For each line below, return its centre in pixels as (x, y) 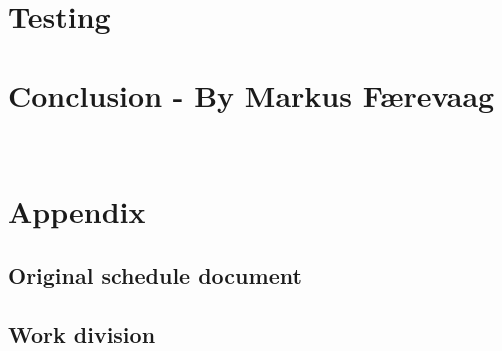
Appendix (77, 211)
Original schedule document (155, 274)
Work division (82, 333)
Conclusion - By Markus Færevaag (251, 94)
